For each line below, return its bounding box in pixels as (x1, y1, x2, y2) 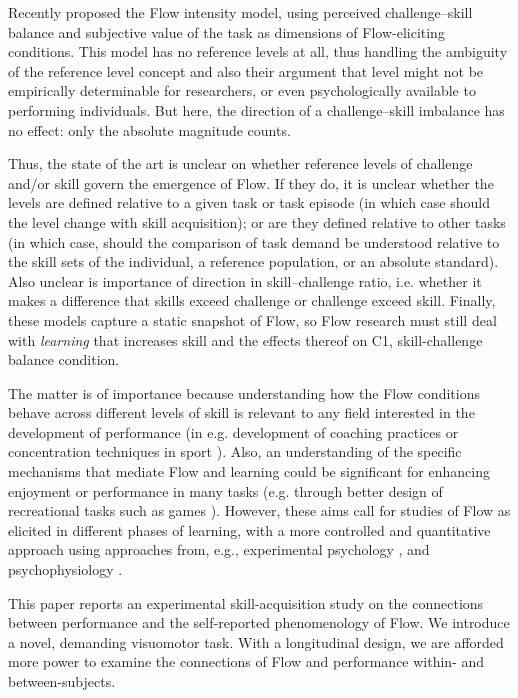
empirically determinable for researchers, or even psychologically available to (8, 80, 476, 101)
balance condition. (8, 349, 120, 370)
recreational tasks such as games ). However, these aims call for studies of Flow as (8, 500, 511, 521)
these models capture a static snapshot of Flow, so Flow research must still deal (8, 309, 497, 330)
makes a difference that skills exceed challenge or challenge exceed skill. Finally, (8, 290, 496, 311)
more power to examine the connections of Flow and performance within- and (8, 651, 485, 672)
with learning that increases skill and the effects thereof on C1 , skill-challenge (8, 329, 483, 350)
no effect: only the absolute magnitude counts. (8, 119, 291, 140)
